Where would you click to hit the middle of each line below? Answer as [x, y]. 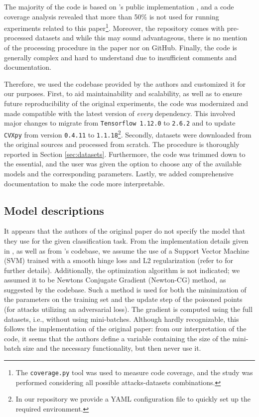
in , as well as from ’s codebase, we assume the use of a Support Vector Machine [127, 250]
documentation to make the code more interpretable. [84, 183]
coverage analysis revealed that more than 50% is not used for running [112, 16]
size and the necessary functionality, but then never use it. [112, 348]
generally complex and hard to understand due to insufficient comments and [121, 57]
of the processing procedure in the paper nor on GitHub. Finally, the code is [121, 48]
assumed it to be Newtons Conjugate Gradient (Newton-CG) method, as [115, 280]
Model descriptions [54, 210]
